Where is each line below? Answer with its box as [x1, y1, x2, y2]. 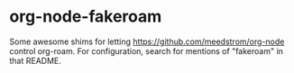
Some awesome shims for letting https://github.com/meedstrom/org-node [9, 36, 285, 47]
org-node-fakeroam [9, 6, 162, 27]
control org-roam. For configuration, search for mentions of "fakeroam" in [9, 45, 284, 56]
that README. [9, 55, 61, 66]
